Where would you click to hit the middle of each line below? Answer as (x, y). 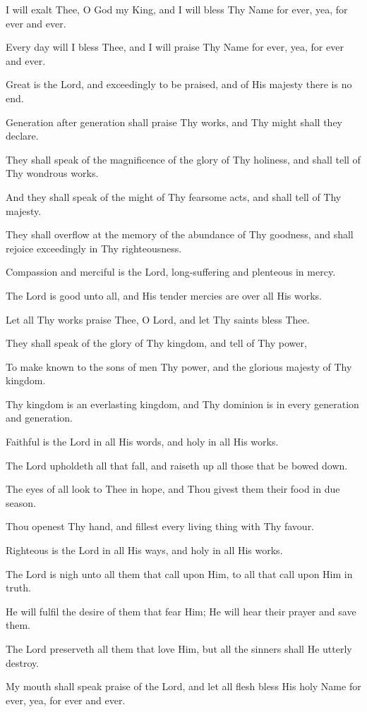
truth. (18, 588)
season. (21, 502)
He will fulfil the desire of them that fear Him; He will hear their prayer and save (181, 611)
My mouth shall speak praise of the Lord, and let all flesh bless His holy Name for (183, 686)
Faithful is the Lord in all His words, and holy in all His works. (142, 442)
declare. (22, 136)
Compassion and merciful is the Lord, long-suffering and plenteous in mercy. (171, 272)
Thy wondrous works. (52, 173)
